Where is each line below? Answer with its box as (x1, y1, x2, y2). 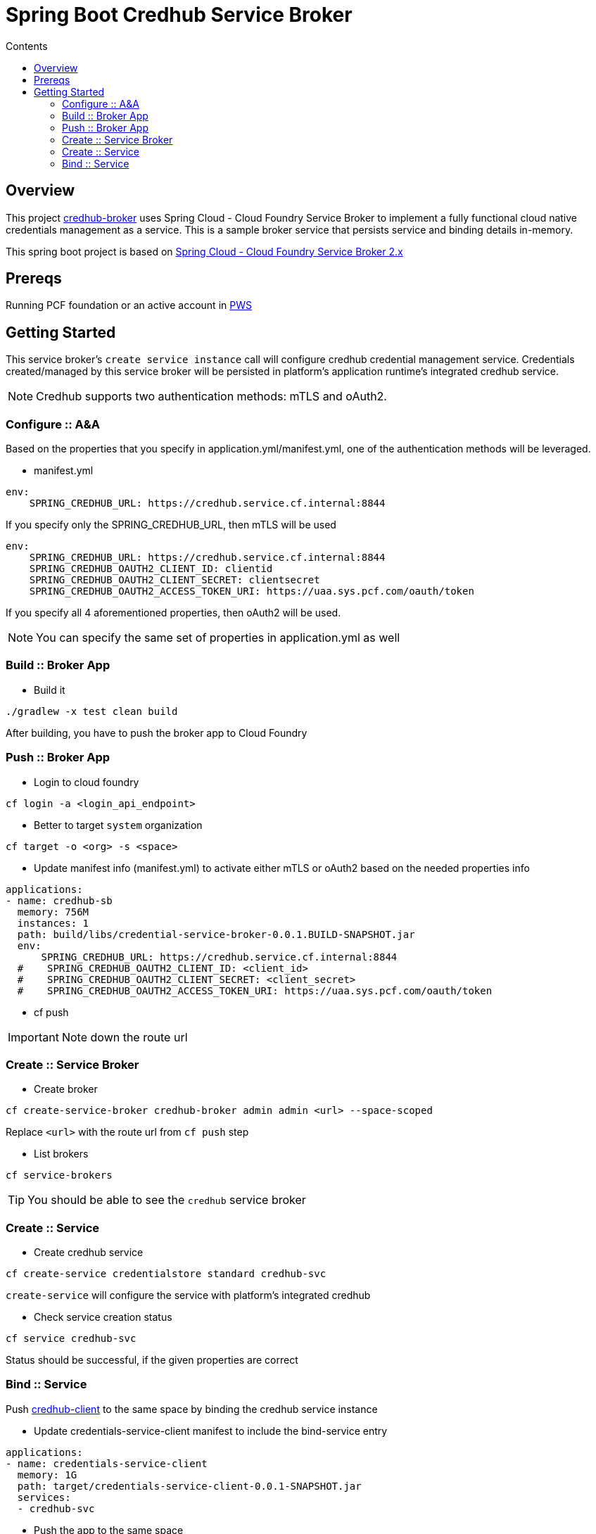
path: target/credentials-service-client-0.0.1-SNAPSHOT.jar (17, 1480, 362, 1492)
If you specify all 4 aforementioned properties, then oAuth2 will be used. (6, 607, 341, 619)
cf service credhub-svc (6, 1333, 137, 1345)
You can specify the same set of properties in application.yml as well (36, 630, 400, 645)
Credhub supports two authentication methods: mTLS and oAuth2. (36, 389, 387, 404)
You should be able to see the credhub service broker (27, 1193, 306, 1207)
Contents (6, 39, 48, 52)
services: (17, 1491, 71, 1503)
